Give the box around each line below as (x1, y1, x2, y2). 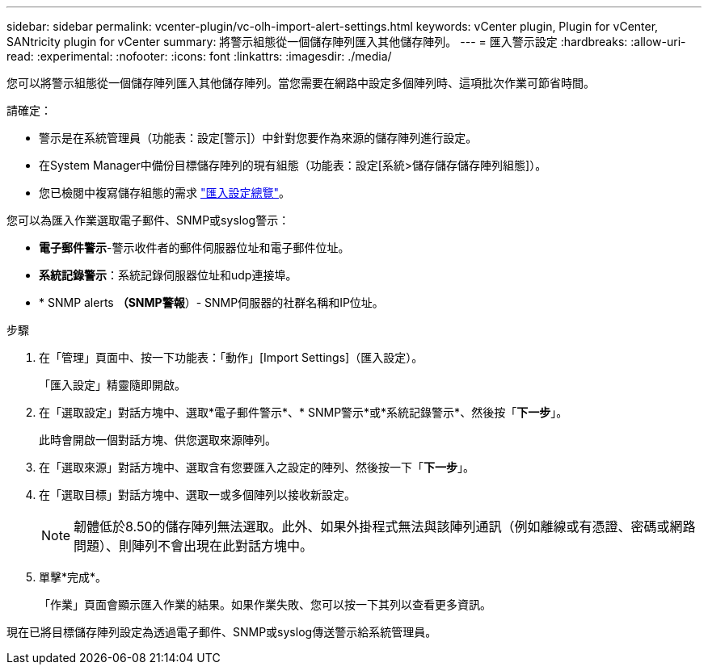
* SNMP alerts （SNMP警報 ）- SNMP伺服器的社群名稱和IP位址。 (39, 296, 384, 309)
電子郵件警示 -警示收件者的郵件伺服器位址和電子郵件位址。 (39, 241, 350, 254)
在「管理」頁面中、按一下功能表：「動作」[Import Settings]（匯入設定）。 (39, 350, 424, 364)
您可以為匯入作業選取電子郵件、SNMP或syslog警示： (6, 213, 290, 227)
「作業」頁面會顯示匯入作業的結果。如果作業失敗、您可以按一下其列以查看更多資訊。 (39, 598, 491, 611)
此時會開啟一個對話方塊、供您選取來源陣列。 (39, 433, 276, 447)
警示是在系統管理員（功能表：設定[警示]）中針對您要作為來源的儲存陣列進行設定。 (39, 131, 478, 145)
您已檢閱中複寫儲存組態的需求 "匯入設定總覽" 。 (39, 186, 290, 199)
